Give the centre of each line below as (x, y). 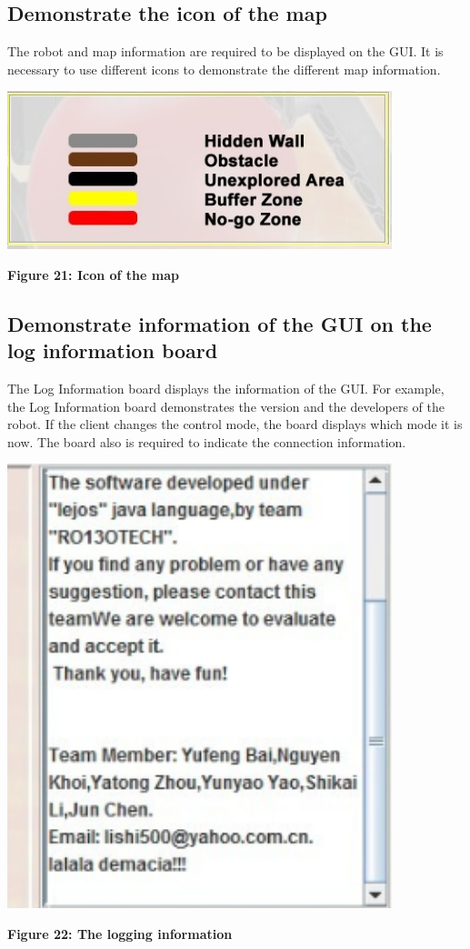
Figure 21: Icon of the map (93, 274)
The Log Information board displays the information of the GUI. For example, (226, 388)
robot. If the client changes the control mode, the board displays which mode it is (235, 424)
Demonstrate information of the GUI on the (220, 323)
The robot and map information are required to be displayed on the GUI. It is (225, 51)
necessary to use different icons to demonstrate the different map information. (224, 69)
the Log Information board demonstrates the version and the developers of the (226, 406)
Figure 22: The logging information (120, 933)
